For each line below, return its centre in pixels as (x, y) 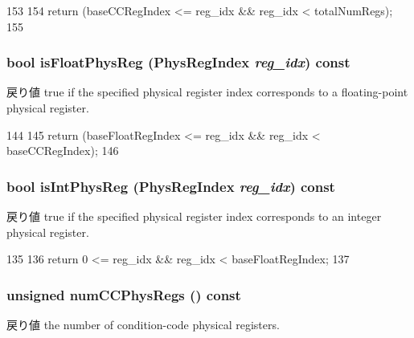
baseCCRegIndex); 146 (63, 151)
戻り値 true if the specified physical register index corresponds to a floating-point (207, 92)
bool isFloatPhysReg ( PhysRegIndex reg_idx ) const (178, 62)
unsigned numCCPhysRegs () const (124, 294)
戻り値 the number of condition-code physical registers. (143, 324)
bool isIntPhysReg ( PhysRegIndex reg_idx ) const (171, 186)
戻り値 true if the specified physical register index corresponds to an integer (194, 216)
